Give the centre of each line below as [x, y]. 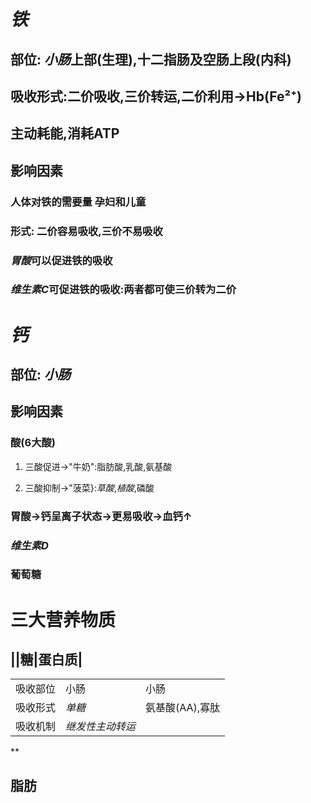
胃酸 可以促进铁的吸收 [61, 260]
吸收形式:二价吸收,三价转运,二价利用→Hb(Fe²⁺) [156, 96]
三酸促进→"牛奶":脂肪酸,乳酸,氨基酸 [98, 466]
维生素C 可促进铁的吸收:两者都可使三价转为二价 [123, 290]
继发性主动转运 [101, 727]
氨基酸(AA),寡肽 [183, 708]
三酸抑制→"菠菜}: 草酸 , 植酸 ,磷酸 [89, 487]
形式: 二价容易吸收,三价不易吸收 [86, 231]
